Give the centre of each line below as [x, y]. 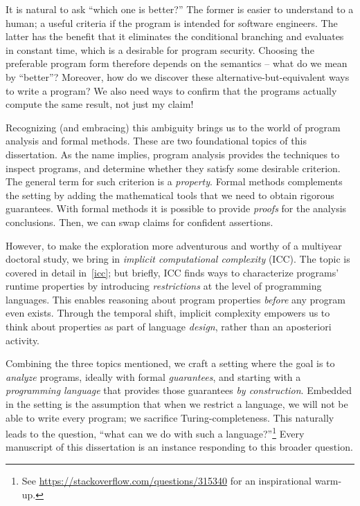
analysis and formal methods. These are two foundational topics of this [156, 141]
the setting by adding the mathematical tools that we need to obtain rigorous [170, 195]
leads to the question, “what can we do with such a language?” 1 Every [155, 432]
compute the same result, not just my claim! [100, 104]
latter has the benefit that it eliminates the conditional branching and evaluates [175, 36]
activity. [23, 340]
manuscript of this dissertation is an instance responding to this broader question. [179, 447]
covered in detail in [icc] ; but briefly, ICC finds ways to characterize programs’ [172, 272]
